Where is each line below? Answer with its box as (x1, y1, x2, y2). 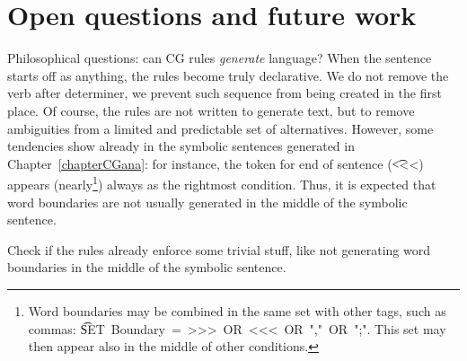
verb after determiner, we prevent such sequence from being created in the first (7, 84, 442, 102)
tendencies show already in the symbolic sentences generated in (7, 136, 355, 155)
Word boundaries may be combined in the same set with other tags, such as (28, 301, 446, 320)
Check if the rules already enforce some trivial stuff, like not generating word (7, 240, 431, 259)
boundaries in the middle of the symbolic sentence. (7, 258, 286, 277)
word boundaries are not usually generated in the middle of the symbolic (7, 192, 408, 211)
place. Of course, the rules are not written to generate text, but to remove (7, 101, 415, 119)
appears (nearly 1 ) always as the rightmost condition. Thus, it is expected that (7, 172, 436, 193)
